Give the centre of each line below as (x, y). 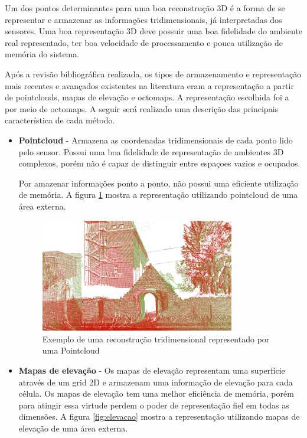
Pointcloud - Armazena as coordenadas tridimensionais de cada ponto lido (156, 140)
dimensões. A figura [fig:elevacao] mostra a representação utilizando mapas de (159, 416)
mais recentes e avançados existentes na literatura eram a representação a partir (149, 85)
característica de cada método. (60, 120)
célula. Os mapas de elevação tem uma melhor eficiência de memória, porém (156, 393)
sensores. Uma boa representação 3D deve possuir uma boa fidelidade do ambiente (153, 31)
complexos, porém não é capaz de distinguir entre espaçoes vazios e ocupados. (159, 163)
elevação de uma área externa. (73, 428)
